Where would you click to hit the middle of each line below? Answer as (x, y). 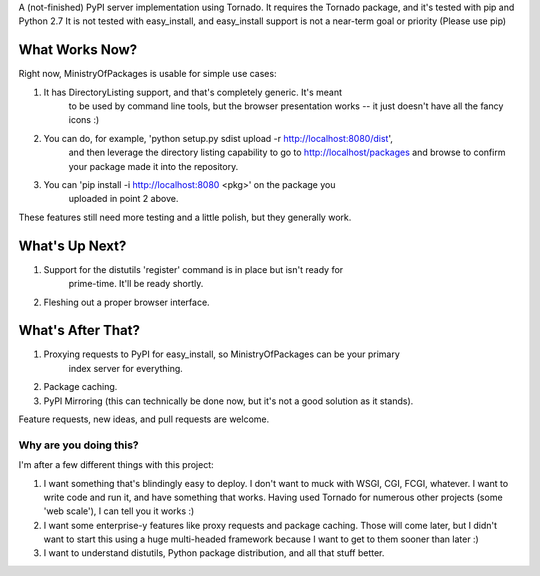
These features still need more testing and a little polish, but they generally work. (185, 217)
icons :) (84, 120)
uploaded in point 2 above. (123, 199)
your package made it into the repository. (153, 166)
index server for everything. (126, 368)
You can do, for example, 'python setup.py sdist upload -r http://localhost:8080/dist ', (218, 138)
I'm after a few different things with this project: (116, 465)
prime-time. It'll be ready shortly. (136, 284)
